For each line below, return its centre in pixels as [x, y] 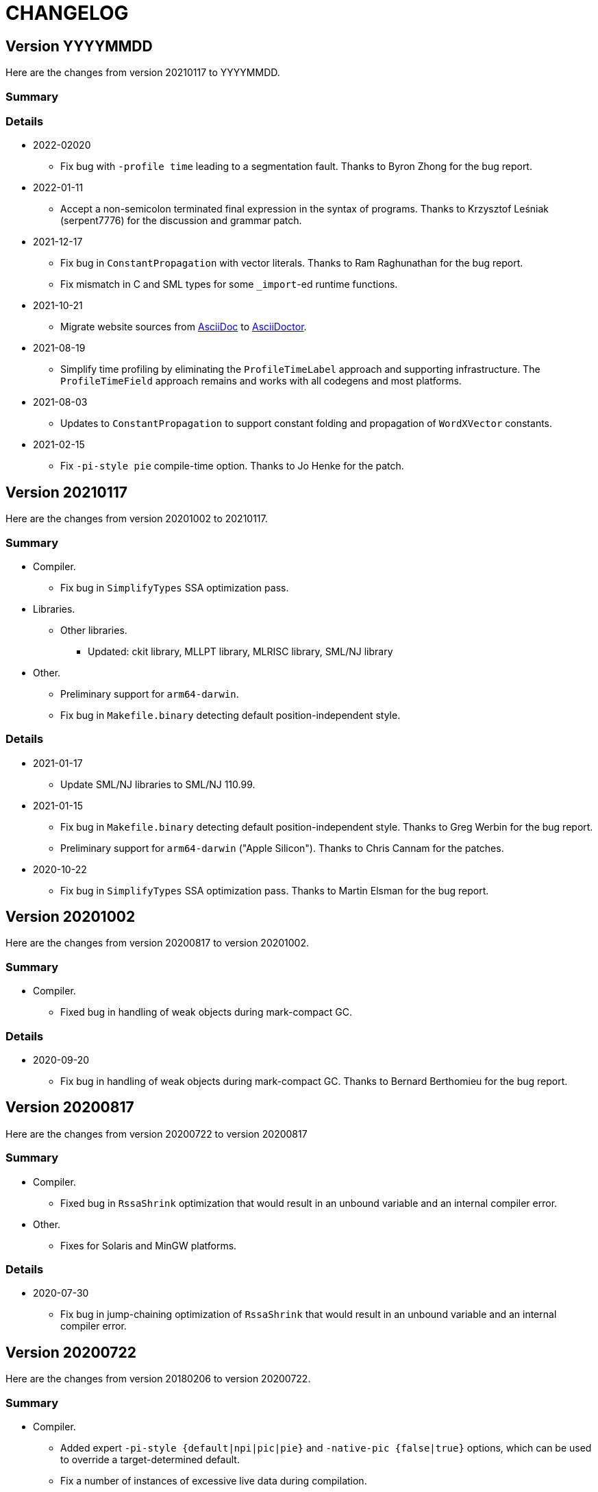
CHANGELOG [67, 13]
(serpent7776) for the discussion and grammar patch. [181, 221]
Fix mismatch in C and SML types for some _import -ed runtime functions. [229, 284]
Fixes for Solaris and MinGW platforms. [149, 1245]
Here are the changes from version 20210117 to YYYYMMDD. [143, 73]
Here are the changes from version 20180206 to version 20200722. [158, 1379]
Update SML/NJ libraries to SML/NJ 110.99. [158, 784]
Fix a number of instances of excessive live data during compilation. [214, 1480]
